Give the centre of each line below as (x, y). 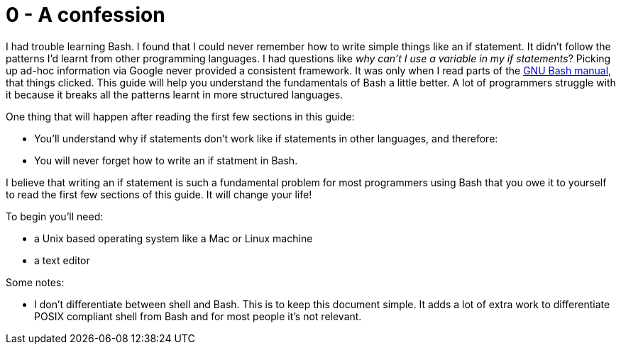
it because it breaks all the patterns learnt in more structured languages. (175, 94)
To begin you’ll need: (55, 216)
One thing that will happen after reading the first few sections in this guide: (180, 116)
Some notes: (35, 282)
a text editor (62, 260)
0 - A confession (86, 15)
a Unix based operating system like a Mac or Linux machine (174, 238)
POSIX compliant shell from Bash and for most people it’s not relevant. (198, 316)
